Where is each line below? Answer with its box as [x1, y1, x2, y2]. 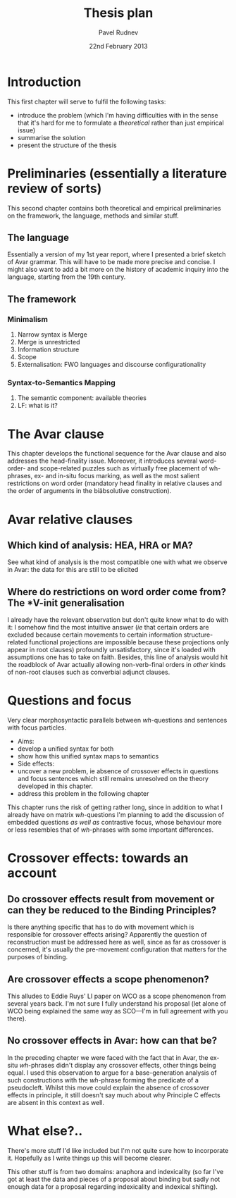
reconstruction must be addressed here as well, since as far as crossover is [7, 938, 227, 947]
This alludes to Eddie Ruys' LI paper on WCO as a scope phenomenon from [7, 992, 227, 1000]
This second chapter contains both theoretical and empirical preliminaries [7, 204, 221, 212]
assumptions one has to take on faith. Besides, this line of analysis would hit [7, 653, 228, 661]
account [7, 865, 57, 881]
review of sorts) [7, 180, 102, 196]
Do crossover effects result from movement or [7, 893, 215, 905]
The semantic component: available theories [17, 394, 147, 402]
